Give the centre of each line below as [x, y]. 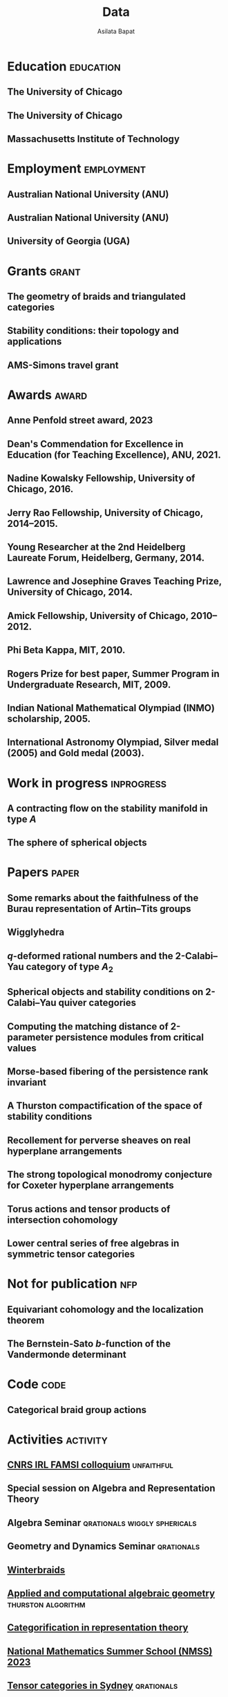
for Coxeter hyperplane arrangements [91, 1186]
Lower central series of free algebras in [93, 1243]
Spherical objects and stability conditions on [105, 992]
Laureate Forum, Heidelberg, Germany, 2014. [106, 558]
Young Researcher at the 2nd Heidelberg [96, 547]
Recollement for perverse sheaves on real [99, 1140]
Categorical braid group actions [77, 1410]
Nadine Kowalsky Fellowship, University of [101, 478]
